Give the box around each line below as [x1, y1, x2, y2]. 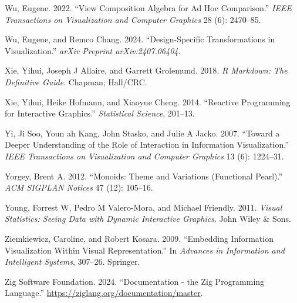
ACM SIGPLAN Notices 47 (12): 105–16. [5, 181, 153, 194]
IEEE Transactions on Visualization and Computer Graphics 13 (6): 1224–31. [5, 149, 284, 162]
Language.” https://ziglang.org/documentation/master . [5, 287, 203, 299]
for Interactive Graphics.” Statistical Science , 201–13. [5, 107, 195, 119]
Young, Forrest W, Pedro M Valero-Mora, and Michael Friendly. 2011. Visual [5, 201, 282, 213]
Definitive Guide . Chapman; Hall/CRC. [5, 75, 147, 88]
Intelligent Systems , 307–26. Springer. [5, 255, 140, 268]
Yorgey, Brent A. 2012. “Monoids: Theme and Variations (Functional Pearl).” [5, 169, 283, 182]
